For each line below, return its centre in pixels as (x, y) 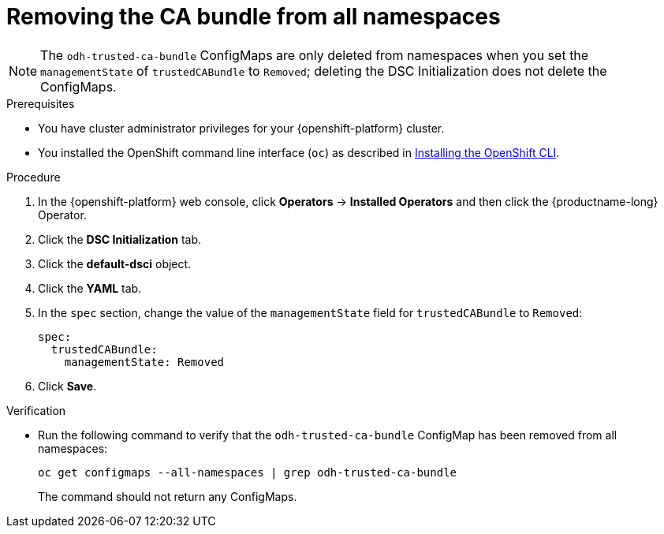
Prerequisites (41, 103)
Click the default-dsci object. (115, 263)
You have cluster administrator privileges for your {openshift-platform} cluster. (241, 128)
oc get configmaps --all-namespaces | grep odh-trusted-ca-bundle (248, 472)
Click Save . (67, 386)
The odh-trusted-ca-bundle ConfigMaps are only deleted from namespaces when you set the (315, 55)
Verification (36, 410)
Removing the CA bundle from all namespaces (254, 17)
